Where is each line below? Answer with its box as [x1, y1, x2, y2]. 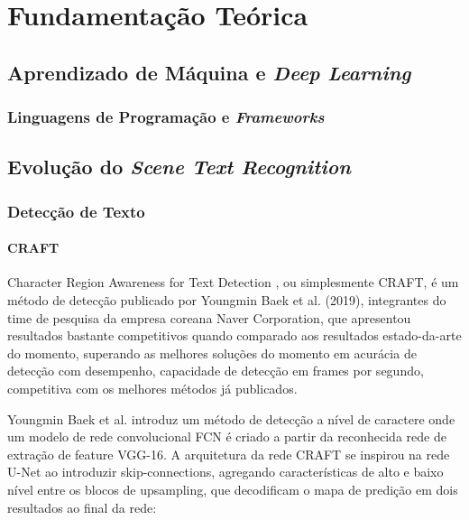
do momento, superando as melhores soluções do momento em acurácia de [7, 343, 417, 362]
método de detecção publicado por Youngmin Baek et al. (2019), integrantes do [7, 291, 446, 310]
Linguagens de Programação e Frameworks [7, 106, 325, 128]
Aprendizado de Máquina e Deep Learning [7, 58, 411, 86]
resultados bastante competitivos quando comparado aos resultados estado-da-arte [7, 326, 462, 345]
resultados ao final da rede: [7, 497, 157, 516]
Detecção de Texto [7, 200, 145, 222]
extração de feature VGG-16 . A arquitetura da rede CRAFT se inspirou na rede [7, 444, 450, 463]
